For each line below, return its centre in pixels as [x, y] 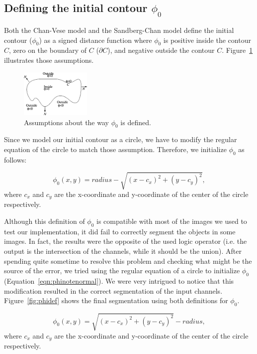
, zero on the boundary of [48, 50]
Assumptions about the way [66, 122]
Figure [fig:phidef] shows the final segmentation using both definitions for [116, 300]
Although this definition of [44, 221]
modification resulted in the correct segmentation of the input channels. [113, 290]
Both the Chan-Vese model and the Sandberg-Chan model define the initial [119, 30]
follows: [15, 159]
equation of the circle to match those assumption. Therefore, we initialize [115, 149]
